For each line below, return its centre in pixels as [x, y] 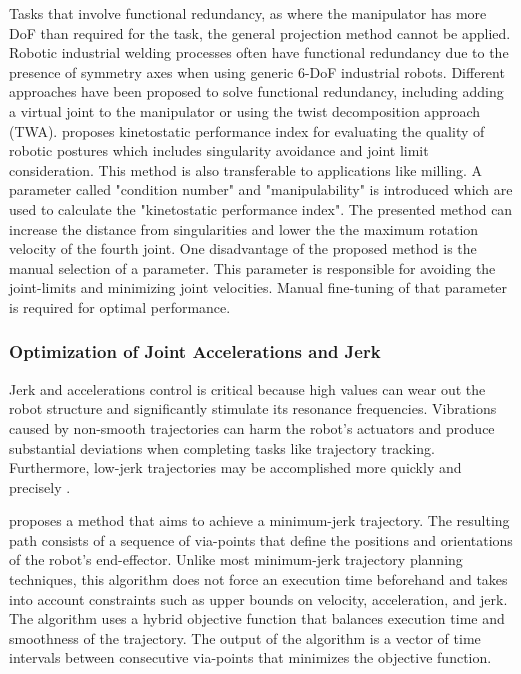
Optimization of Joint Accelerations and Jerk [195, 351]
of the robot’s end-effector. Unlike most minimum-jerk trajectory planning [236, 559]
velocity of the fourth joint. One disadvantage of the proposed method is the [243, 248]
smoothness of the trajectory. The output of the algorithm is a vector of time [245, 637]
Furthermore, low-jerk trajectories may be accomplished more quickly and [235, 467]
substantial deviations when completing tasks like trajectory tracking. [222, 447]
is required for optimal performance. [120, 306]
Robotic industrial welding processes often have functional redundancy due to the [259, 52]
